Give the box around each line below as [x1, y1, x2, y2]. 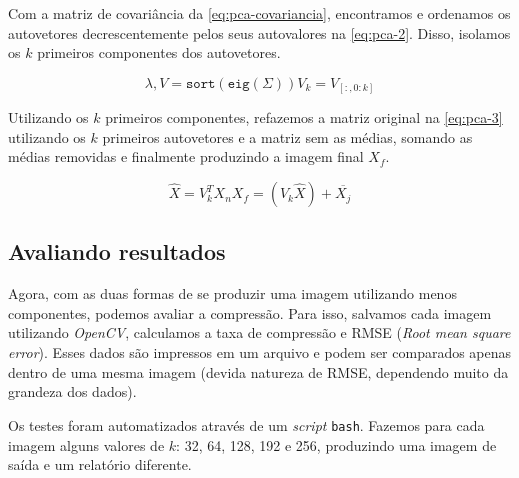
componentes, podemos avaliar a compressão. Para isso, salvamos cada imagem [8, 302, 492, 323]
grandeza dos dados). [8, 381, 137, 402]
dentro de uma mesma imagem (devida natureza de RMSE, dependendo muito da [8, 361, 509, 382]
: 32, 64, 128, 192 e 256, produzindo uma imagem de [176, 434, 497, 455]
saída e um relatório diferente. [8, 454, 192, 475]
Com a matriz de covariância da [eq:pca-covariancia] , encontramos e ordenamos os [8, 3, 511, 23]
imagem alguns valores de [8, 434, 165, 455]
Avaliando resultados [8, 236, 226, 267]
